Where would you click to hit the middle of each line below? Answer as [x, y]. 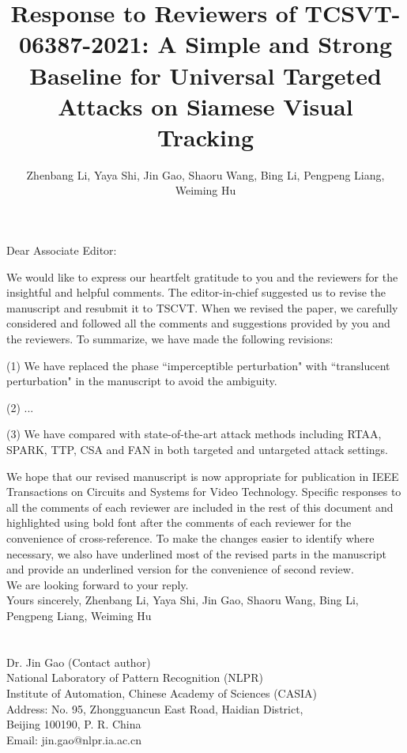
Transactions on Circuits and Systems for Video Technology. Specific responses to [204, 492]
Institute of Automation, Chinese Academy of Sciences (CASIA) [162, 692]
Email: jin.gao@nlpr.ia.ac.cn [74, 739]
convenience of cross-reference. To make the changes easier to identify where [190, 537]
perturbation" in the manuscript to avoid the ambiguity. [142, 381]
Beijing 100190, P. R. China [74, 724]
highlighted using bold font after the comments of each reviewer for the [179, 522]
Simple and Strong [289, 44]
